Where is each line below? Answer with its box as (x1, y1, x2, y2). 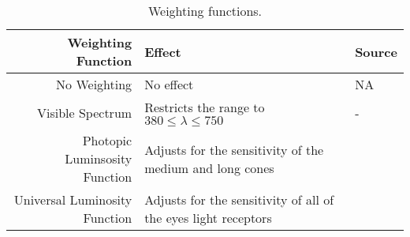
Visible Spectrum (36, 103, 132, 122)
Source (355, 42, 397, 61)
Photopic (82, 131, 132, 149)
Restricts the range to (144, 98, 265, 116)
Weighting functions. (147, 2, 263, 20)
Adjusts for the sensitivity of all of (144, 190, 334, 209)
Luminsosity (65, 149, 132, 167)
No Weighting (56, 75, 132, 93)
